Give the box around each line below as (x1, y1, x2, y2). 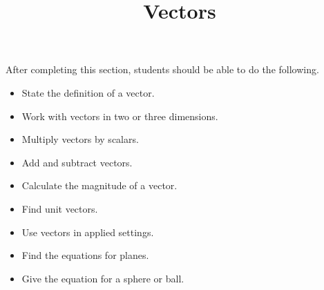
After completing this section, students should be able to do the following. (6, 62, 319, 77)
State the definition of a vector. (21, 85, 155, 99)
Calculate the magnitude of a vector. (21, 178, 178, 193)
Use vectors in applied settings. (21, 224, 154, 239)
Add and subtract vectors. (21, 155, 133, 169)
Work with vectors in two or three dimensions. (21, 108, 218, 123)
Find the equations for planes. (21, 248, 149, 262)
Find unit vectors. (21, 201, 98, 215)
